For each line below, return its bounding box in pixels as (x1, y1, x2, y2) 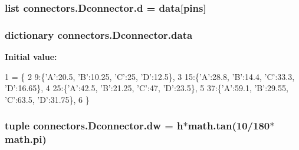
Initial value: (5, 51, 57, 63)
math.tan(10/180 (188, 118, 270, 133)
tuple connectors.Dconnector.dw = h (5, 118, 183, 133)
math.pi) (5, 132, 47, 146)
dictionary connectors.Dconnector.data (5, 27, 193, 42)
